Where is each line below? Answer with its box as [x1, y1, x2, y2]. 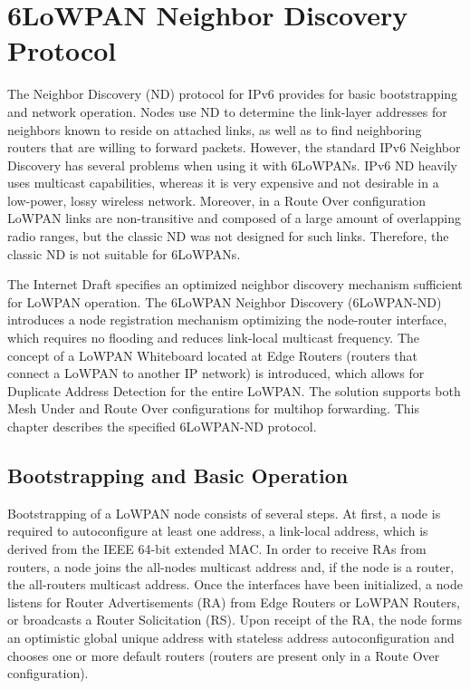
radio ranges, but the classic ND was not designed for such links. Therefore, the [7, 227, 449, 246]
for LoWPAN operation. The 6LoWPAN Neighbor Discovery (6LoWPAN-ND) [7, 292, 442, 311]
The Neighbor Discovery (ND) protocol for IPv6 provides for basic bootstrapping [7, 84, 458, 103]
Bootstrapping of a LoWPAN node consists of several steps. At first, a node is [7, 503, 441, 522]
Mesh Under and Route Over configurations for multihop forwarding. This [7, 399, 419, 418]
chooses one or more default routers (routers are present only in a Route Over [7, 645, 440, 665]
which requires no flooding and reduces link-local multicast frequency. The [7, 328, 420, 347]
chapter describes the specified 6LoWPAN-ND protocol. [7, 417, 317, 435]
